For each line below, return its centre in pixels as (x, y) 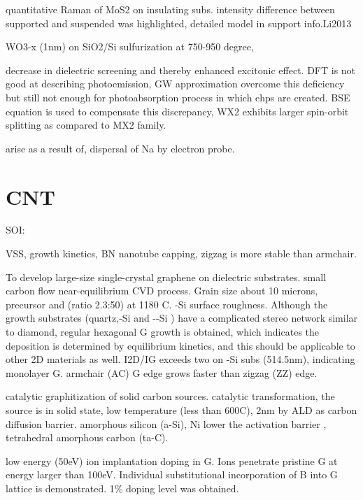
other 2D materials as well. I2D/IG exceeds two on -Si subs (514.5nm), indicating (180, 359)
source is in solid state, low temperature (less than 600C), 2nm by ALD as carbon (181, 410)
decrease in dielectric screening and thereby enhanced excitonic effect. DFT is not (181, 70)
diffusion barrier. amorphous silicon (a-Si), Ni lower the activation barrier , (166, 423)
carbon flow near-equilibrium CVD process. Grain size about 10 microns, (162, 291)
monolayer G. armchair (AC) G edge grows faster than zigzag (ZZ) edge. (162, 372)
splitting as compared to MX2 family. (86, 125)
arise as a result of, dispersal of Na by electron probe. (120, 148)
